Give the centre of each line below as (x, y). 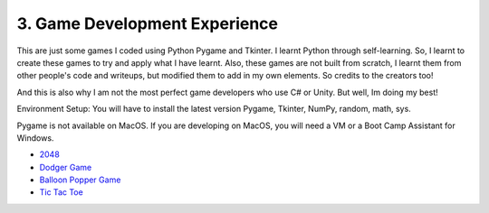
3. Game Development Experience (148, 23)
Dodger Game (66, 167)
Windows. (35, 138)
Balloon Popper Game (80, 180)
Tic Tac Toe (61, 192)
